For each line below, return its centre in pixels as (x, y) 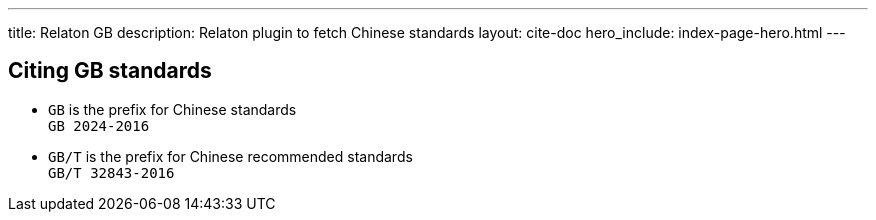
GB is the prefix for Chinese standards (172, 109)
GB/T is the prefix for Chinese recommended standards (230, 156)
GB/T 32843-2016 (111, 172)
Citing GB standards (110, 71)
